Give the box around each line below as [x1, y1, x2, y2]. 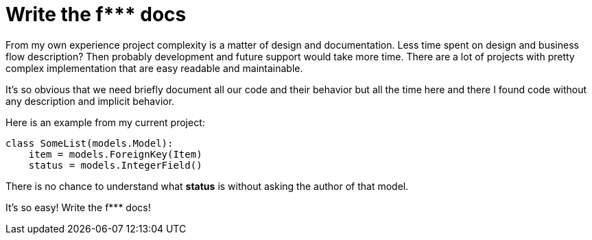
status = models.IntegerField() [28, 159, 202, 171]
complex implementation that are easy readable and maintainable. [5, 62, 303, 74]
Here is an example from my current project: [5, 116, 205, 128]
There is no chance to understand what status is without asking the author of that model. [5, 180, 409, 192]
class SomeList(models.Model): [5, 137, 174, 149]
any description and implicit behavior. [5, 95, 175, 107]
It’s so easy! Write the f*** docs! [5, 201, 151, 213]
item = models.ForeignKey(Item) [28, 148, 202, 160]
